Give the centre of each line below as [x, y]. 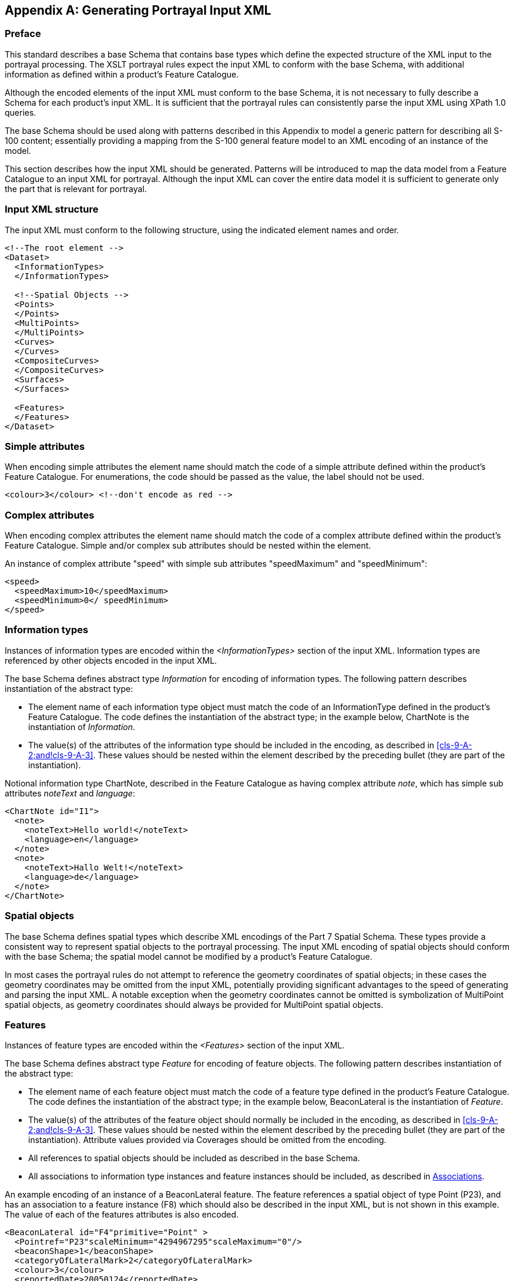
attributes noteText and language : [70, 793]
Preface [23, 34]
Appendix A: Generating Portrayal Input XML [138, 10]
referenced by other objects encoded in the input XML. [111, 660]
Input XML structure [52, 209]
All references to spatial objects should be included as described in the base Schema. [194, 1158]
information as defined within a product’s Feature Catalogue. [122, 74]
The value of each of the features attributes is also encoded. [122, 1215]
